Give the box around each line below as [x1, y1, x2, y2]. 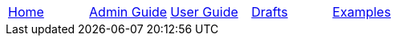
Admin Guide [89, 4, 168, 20]
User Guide [170, 4, 238, 20]
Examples [332, 4, 392, 20]
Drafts [251, 4, 288, 20]
